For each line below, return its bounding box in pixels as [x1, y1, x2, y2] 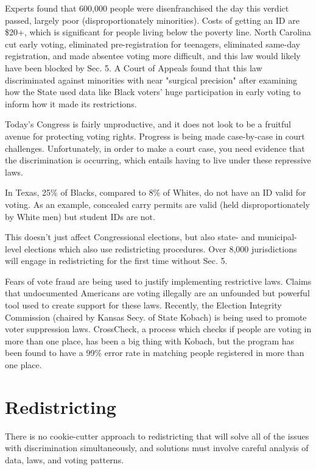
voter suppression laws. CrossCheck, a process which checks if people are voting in [5, 322, 312, 335]
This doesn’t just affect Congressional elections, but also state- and [5, 230, 255, 243]
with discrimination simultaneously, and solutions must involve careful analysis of [5, 441, 309, 454]
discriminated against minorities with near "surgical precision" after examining [5, 73, 298, 86]
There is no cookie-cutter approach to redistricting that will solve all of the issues [5, 429, 309, 442]
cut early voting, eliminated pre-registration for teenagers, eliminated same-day [5, 37, 301, 50]
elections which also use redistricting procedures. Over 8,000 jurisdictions [24, 242, 297, 255]
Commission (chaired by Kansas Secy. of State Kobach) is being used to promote [5, 310, 307, 323]
